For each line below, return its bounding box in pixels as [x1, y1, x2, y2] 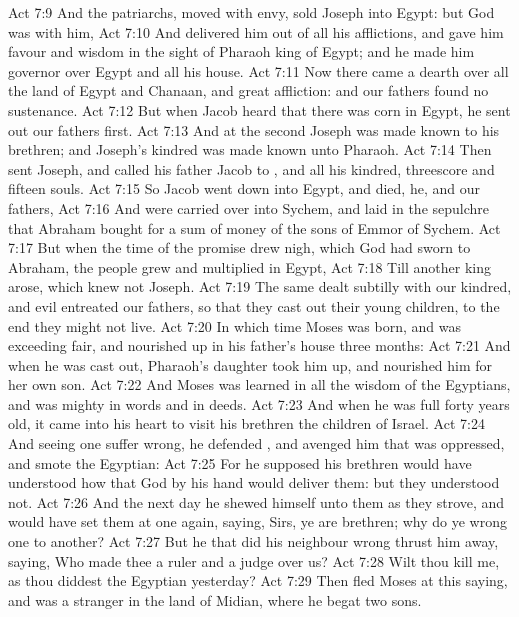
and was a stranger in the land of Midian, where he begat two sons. [8, 589, 422, 610]
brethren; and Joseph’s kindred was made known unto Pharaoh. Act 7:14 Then [8, 139, 492, 160]
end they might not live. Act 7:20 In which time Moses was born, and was [8, 315, 461, 336]
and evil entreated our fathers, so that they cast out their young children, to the [8, 295, 500, 316]
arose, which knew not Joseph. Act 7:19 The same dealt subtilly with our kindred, [8, 276, 512, 297]
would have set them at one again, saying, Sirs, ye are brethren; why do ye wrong [8, 511, 507, 532]
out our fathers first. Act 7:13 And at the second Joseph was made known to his [8, 119, 500, 140]
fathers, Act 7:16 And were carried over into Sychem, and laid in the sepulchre [8, 197, 490, 218]
